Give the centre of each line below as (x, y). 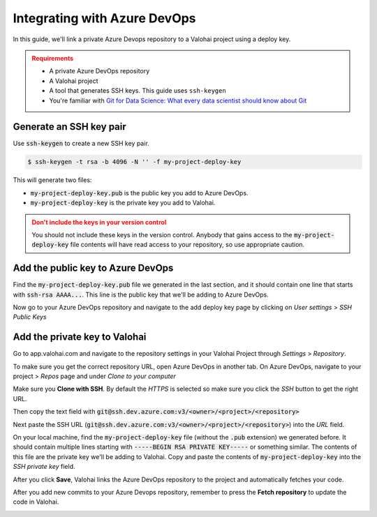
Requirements (53, 58)
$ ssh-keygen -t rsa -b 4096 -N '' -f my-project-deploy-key (134, 162)
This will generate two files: (52, 180)
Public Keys (30, 317)
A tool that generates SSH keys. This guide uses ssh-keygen (138, 91)
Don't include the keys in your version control (99, 222)
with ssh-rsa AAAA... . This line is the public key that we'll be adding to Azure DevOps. (141, 294)
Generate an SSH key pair (70, 127)
